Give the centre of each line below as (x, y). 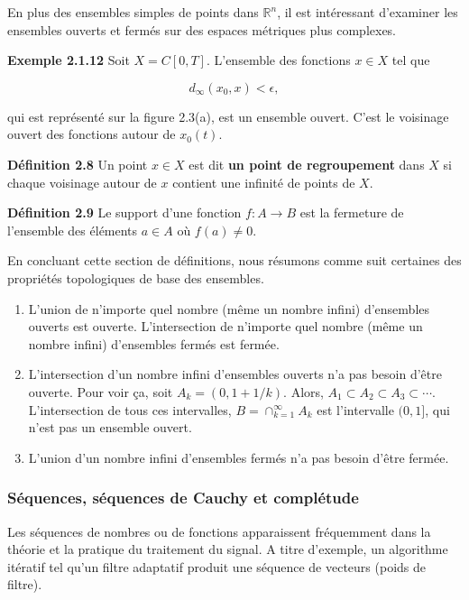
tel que (411, 60)
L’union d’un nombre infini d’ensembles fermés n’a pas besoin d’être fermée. (239, 457)
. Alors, (303, 391)
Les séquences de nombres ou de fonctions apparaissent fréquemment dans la (219, 531)
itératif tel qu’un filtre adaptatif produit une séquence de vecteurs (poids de (216, 566)
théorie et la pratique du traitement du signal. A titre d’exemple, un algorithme (228, 549)
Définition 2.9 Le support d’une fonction (124, 212)
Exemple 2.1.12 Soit (69, 60)
